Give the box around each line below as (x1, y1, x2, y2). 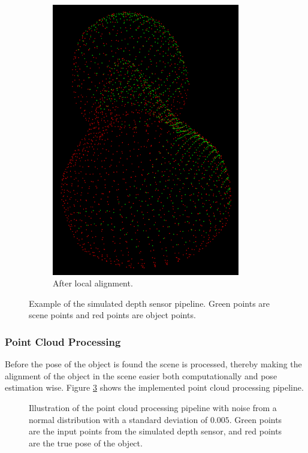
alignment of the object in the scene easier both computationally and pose (5, 369, 277, 382)
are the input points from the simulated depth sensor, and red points (29, 425, 282, 437)
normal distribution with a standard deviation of (29, 413, 208, 425)
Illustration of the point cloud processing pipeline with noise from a (29, 401, 277, 413)
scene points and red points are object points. (29, 309, 196, 321)
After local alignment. (53, 277, 133, 289)
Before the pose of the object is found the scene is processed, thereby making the (5, 358, 302, 370)
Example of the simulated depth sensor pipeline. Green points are (29, 297, 270, 309)
